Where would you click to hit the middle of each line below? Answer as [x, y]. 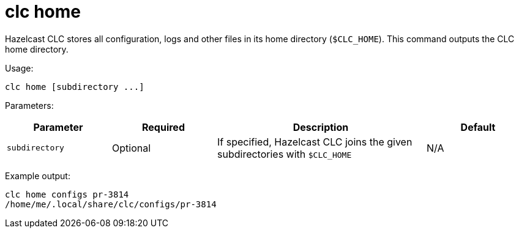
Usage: [19, 68]
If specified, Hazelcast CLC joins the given [315, 142]
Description [321, 127]
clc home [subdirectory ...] [75, 87]
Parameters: [29, 105]
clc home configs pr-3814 [67, 194]
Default [478, 127]
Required [163, 127]
